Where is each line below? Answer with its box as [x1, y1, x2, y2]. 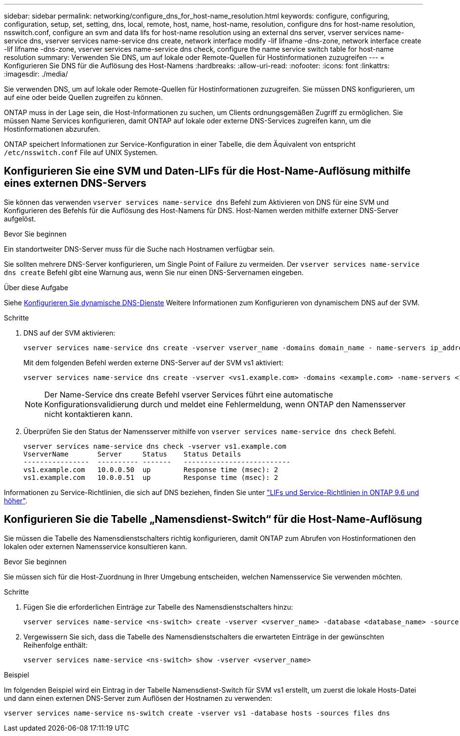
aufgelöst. [4, 214, 36, 223]
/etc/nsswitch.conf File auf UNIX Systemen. [4, 148, 158, 157]
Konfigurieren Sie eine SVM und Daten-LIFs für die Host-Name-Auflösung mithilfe [4, 165, 411, 178]
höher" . [4, 496, 27, 505]
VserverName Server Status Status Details [23, 450, 241, 458]
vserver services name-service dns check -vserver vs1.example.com [23, 442, 287, 450]
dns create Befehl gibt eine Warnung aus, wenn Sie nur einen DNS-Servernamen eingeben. [4, 268, 304, 277]
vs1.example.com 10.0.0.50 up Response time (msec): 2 [23, 465, 278, 474]
